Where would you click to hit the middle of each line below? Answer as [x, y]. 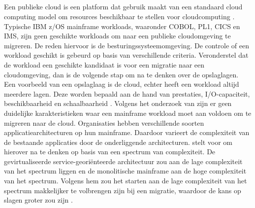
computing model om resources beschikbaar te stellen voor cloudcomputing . [119, 16]
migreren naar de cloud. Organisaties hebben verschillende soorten [104, 122]
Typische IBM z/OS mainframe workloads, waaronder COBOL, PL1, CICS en [122, 26]
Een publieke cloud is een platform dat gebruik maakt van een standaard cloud [123, 7]
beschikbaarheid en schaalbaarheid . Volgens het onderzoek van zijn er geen [118, 103]
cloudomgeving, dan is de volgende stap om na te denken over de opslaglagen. [121, 74]
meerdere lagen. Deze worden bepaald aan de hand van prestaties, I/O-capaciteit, [127, 93]
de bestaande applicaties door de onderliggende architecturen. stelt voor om [118, 142]
